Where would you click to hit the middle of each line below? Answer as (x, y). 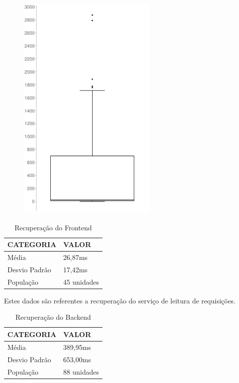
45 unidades (81, 281)
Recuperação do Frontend (53, 227)
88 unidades (81, 371)
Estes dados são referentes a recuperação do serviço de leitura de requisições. (120, 300)
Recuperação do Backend (53, 317)
